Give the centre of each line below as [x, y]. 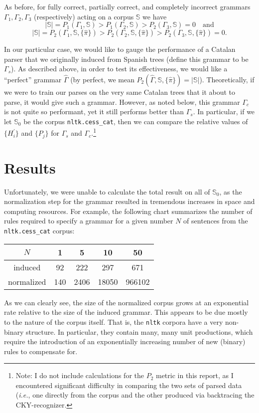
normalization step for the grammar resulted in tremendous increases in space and [129, 201]
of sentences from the [216, 221]
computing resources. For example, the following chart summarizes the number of [128, 211]
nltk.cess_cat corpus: [39, 231]
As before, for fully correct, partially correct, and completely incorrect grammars [127, 6]
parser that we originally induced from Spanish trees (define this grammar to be [126, 59]
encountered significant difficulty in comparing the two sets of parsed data [129, 385]
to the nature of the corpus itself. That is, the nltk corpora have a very [114, 321]
